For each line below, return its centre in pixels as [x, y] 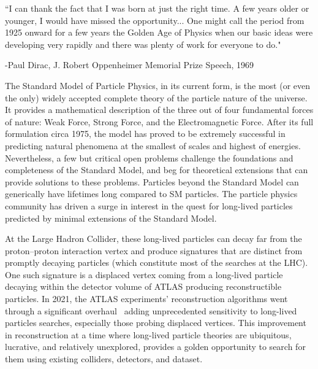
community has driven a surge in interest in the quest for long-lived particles [149, 205]
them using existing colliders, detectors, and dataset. [104, 359]
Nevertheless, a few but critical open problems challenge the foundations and [149, 157]
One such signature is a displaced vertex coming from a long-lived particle [144, 274]
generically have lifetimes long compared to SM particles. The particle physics [151, 194]
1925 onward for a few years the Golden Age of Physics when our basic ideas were [159, 32]
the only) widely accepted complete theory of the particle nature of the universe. [156, 97]
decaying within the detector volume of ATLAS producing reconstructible [143, 286]
